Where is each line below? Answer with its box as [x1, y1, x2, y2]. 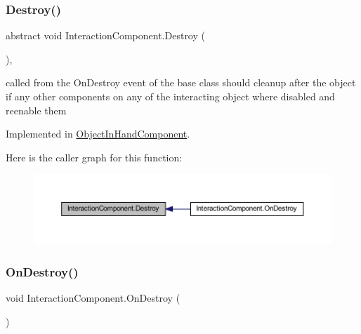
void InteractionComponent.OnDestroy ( [6, 290, 180, 305]
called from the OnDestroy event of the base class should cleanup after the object [6, 75, 356, 90]
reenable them [6, 102, 67, 117]
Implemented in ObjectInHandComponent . [6, 126, 190, 141]
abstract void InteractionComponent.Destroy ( [6, 28, 205, 43]
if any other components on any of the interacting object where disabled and [6, 89, 335, 103]
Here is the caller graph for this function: [6, 149, 183, 164]
